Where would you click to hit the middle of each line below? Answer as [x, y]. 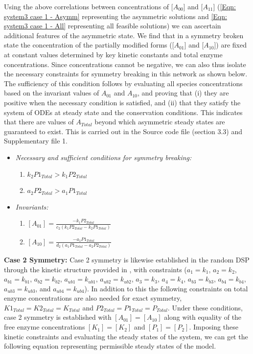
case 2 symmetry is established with [58, 317]
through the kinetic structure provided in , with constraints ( [95, 269]
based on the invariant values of [52, 93]
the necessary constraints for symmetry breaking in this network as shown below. [126, 74]
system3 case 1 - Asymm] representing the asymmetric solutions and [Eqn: [115, 16]
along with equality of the [203, 317]
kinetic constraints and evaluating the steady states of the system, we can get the [126, 336]
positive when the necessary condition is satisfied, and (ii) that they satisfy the [122, 102]
